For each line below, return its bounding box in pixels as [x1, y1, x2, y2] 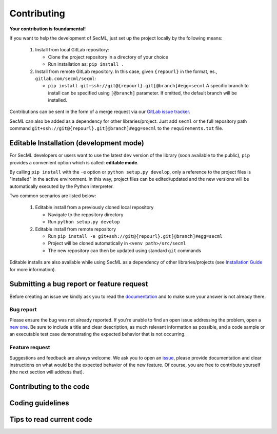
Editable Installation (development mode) [9, 139, 145, 147]
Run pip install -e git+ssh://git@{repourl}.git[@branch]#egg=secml [48, 233, 223, 239]
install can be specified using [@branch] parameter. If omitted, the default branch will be [48, 90, 237, 96]
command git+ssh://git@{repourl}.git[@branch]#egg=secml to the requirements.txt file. [9, 125, 223, 131]
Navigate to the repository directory [48, 211, 124, 218]
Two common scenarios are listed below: [9, 193, 96, 199]
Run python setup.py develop [48, 219, 120, 225]
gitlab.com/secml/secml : [35, 75, 96, 82]
